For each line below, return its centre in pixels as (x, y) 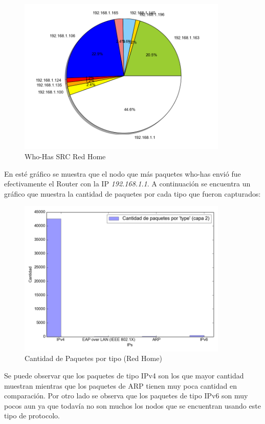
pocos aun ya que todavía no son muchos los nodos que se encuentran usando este (132, 405)
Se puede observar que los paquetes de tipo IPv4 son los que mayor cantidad (124, 376)
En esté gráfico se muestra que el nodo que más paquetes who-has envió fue (123, 173)
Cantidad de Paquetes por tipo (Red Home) (93, 358)
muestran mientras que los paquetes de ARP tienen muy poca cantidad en (120, 385)
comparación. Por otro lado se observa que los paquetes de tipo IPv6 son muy (126, 396)
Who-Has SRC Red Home (65, 156)
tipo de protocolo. (32, 416)
